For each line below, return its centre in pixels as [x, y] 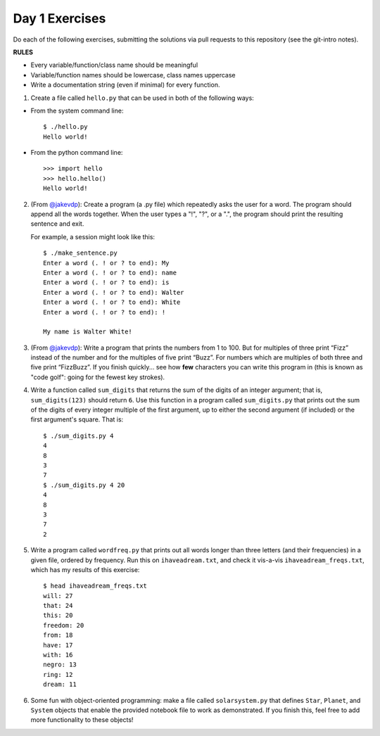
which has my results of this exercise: [85, 569]
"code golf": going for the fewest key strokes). [98, 377]
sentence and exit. [57, 224]
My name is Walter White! [88, 332]
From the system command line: [77, 110]
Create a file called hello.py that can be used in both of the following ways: [142, 98]
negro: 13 [60, 665]
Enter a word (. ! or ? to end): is [106, 283]
